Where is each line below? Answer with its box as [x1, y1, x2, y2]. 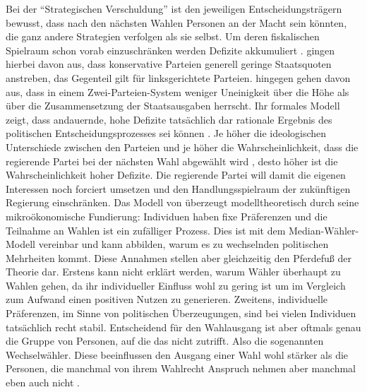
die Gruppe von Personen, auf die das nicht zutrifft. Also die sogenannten [6, 333, 324, 348]
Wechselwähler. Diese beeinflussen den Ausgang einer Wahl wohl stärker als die [6, 347, 349, 362]
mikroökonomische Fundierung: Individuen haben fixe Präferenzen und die [6, 208, 327, 223]
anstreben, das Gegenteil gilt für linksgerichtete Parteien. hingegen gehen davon [6, 70, 351, 85]
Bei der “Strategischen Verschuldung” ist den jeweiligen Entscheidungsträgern [6, 1, 342, 16]
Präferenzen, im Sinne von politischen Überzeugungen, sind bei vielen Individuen [6, 306, 356, 321]
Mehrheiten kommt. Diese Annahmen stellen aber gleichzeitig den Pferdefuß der [6, 250, 351, 265]
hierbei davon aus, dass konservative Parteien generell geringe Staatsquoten [6, 57, 332, 71]
